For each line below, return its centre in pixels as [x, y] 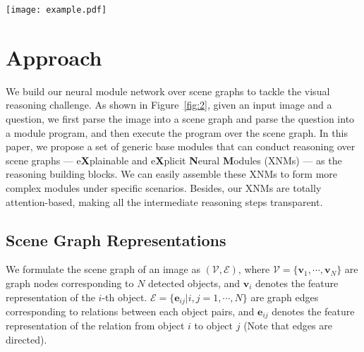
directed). [26, 340]
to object [214, 326]
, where [254, 269]
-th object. [125, 297]
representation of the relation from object [95, 326]
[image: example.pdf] [56, 10]
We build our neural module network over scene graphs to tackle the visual [168, 91]
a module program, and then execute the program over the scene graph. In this [177, 132]
